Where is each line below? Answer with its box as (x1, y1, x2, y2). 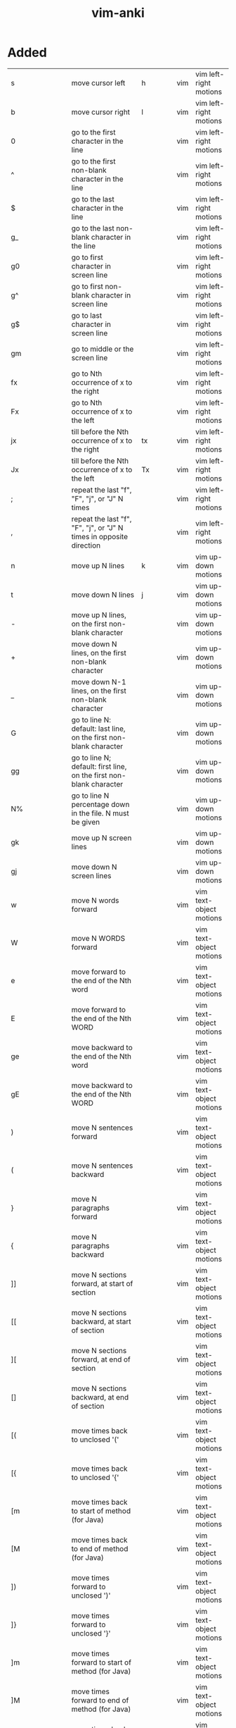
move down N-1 (71, 677, 126, 686)
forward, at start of (71, 1278, 133, 1288)
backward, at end (71, 1392, 129, 1402)
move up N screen (71, 833, 132, 843)
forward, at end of (71, 1354, 131, 1364)
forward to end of (71, 1695, 129, 1705)
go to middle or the (71, 344, 134, 354)
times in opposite (71, 531, 129, 541)
